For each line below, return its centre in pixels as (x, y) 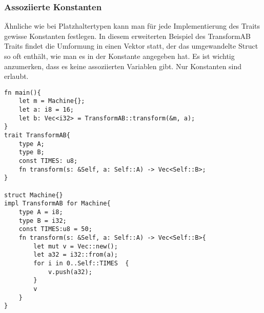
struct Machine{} (34, 195)
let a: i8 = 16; (46, 110)
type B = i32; (43, 221)
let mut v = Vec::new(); (76, 246)
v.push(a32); (70, 272)
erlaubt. (16, 76)
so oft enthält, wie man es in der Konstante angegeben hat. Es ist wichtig (119, 56)
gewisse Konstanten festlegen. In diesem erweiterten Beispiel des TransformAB (127, 36)
